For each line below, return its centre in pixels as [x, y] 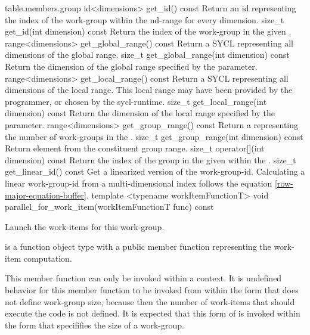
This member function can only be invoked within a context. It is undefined [143, 278]
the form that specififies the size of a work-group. [94, 325]
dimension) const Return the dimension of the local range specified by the [140, 113]
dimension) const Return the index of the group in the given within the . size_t [151, 159]
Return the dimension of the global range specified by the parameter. [131, 66]
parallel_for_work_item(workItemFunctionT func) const [109, 207]
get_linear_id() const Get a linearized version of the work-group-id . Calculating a [155, 171]
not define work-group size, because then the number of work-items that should [150, 301]
